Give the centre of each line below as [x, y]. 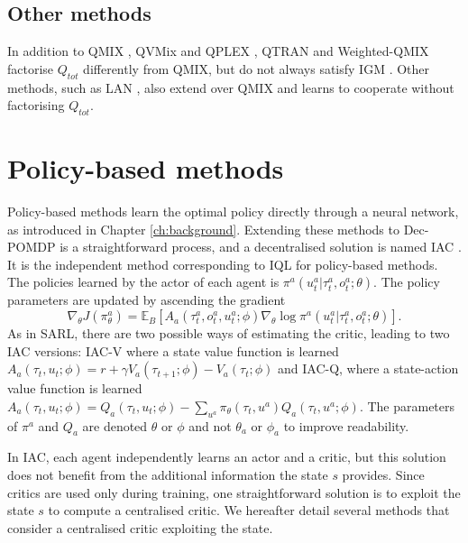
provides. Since [383, 475]
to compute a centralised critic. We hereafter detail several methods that [249, 510]
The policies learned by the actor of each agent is [143, 282]
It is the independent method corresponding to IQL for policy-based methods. [223, 264]
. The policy [407, 282]
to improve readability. [346, 425]
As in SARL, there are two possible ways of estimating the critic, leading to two [229, 333]
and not [210, 425]
